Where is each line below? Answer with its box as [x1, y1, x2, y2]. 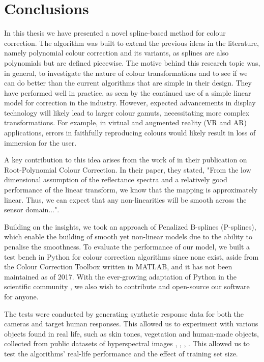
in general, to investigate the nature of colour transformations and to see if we [4, 67, 248, 78]
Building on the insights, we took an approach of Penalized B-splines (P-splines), [4, 221, 256, 232]
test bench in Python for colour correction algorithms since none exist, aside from [4, 251, 259, 262]
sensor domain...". [4, 204, 60, 215]
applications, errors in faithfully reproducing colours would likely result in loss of [4, 127, 256, 138]
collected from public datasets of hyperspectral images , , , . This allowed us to [4, 338, 250, 349]
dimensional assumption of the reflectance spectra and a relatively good [4, 174, 227, 185]
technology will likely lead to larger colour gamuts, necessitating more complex [4, 107, 250, 118]
